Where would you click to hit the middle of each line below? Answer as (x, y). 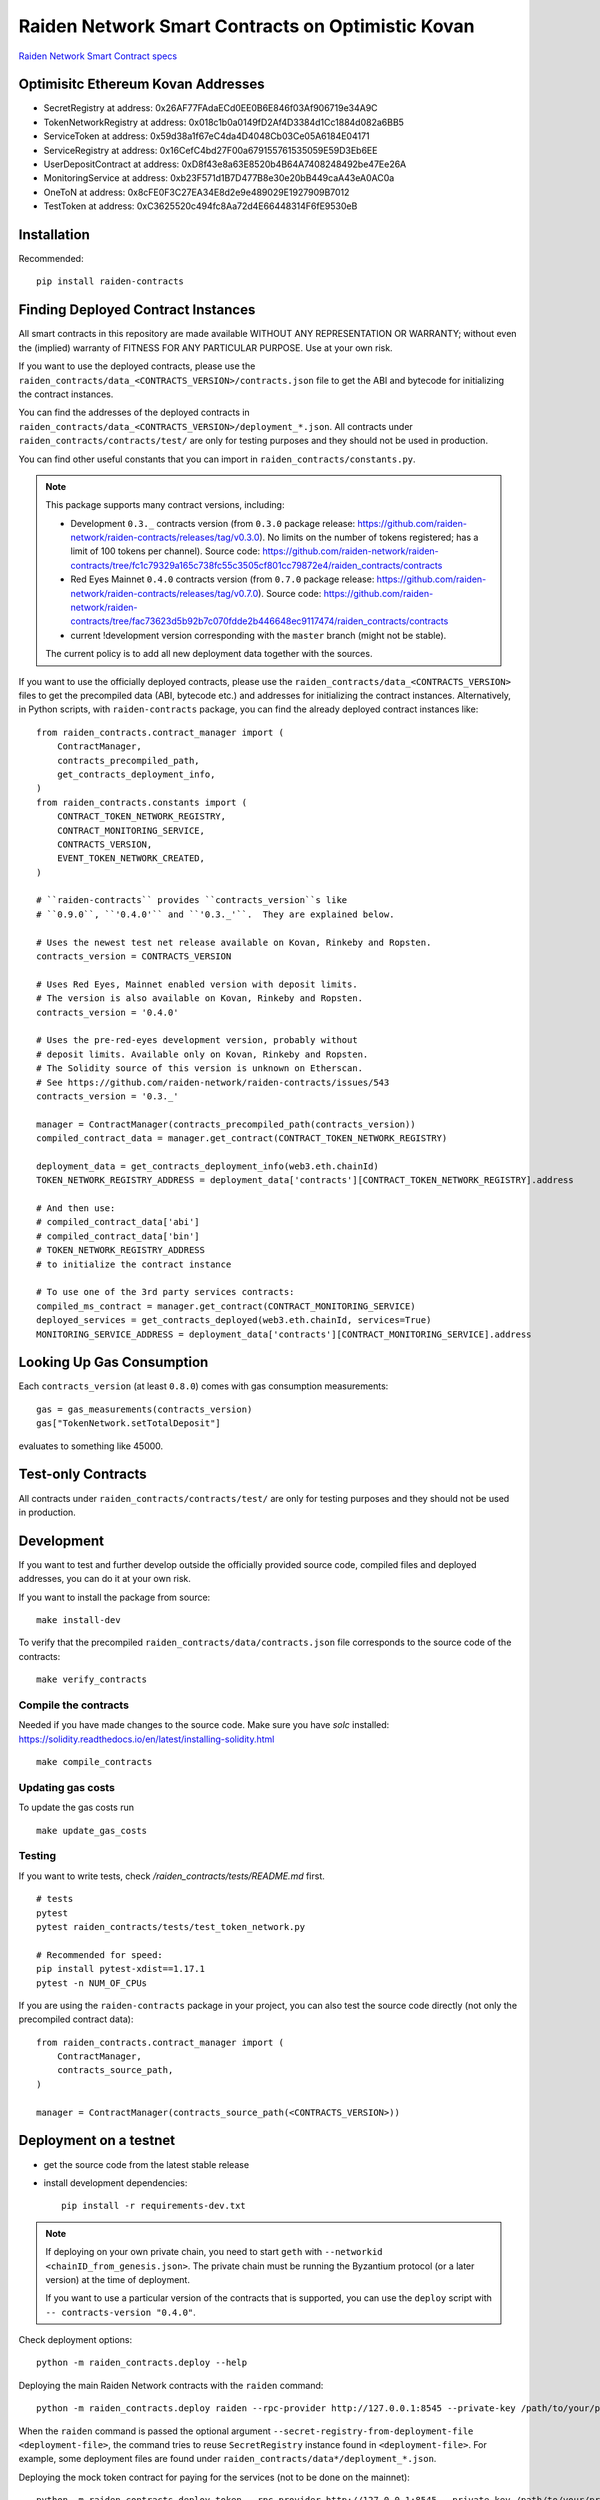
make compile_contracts (94, 1762)
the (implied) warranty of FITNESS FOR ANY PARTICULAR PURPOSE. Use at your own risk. (206, 347)
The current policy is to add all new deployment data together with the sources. (209, 654)
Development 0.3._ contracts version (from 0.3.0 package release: (213, 523)
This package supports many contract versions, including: (165, 505)
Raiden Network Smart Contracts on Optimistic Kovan (246, 26)
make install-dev (78, 1620)
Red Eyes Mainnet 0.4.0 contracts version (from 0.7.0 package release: (222, 579)
